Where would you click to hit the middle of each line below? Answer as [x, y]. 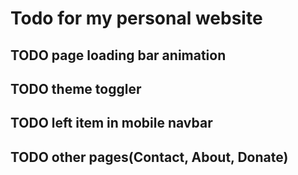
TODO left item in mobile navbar [111, 123]
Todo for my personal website [136, 18]
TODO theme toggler [76, 88]
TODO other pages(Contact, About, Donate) [149, 157]
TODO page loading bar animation [118, 55]
